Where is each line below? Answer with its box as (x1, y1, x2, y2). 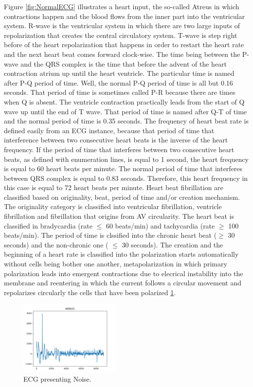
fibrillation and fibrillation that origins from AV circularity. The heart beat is (4, 211, 235, 221)
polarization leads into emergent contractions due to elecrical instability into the (4, 268, 243, 278)
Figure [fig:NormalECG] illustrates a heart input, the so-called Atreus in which (4, 1, 239, 11)
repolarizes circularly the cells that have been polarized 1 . (4, 287, 176, 297)
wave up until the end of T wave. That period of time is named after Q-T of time (4, 106, 247, 116)
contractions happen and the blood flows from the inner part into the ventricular (4, 11, 245, 21)
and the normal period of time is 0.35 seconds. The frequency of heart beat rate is (4, 116, 249, 126)
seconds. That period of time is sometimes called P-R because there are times (4, 87, 235, 97)
